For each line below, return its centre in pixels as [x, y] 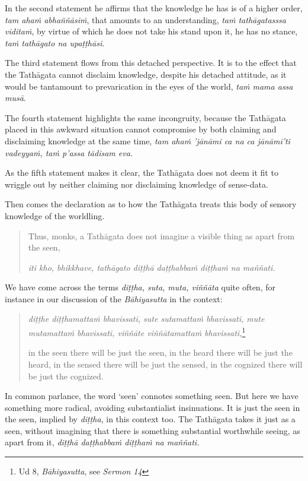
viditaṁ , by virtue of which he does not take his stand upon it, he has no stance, [151, 31]
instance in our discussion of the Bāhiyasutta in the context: [114, 298]
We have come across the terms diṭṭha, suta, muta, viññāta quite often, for [140, 287]
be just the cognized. [66, 376]
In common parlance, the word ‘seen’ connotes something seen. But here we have [152, 396]
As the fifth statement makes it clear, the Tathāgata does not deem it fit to [142, 173]
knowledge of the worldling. [55, 215]
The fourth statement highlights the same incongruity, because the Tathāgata [145, 117]
